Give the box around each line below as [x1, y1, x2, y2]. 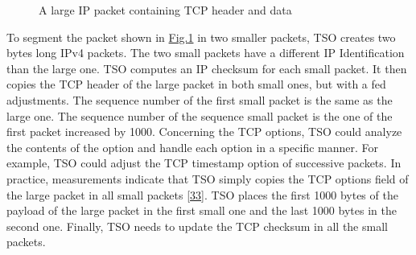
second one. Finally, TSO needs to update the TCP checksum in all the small [6, 217, 388, 234]
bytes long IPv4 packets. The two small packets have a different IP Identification [6, 44, 405, 61]
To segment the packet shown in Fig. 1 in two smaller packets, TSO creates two [6, 28, 396, 45]
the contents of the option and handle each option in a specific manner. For [6, 138, 379, 155]
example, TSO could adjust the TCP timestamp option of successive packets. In [6, 154, 402, 171]
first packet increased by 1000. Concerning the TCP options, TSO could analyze [6, 123, 402, 140]
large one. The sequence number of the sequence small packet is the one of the [6, 107, 393, 124]
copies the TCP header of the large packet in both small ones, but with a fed [6, 76, 386, 93]
